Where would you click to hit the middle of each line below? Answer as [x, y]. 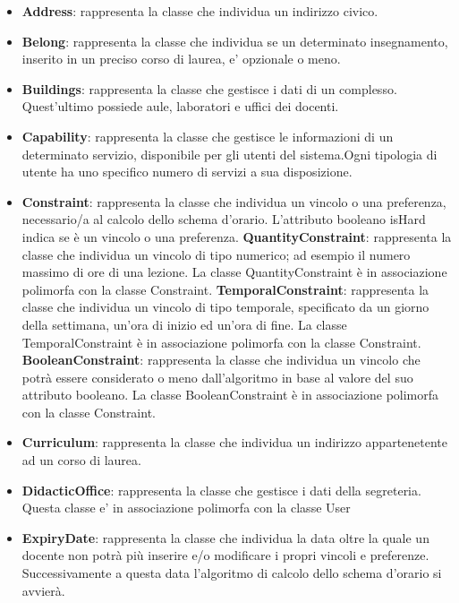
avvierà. [43, 590]
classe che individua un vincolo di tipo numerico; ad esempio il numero [216, 254]
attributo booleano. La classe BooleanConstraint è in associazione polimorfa [230, 395]
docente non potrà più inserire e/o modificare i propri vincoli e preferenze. [225, 555]
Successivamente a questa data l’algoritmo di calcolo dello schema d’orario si [232, 573]
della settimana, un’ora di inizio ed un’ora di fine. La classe [184, 324]
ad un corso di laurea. [81, 460]
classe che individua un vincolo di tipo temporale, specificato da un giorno [225, 307]
